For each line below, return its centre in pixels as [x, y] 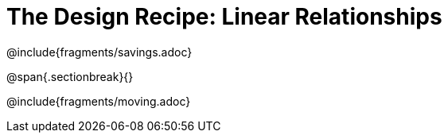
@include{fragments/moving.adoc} [99, 101]
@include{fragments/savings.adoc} [99, 52]
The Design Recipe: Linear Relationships [224, 17]
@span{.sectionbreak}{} [70, 76]
